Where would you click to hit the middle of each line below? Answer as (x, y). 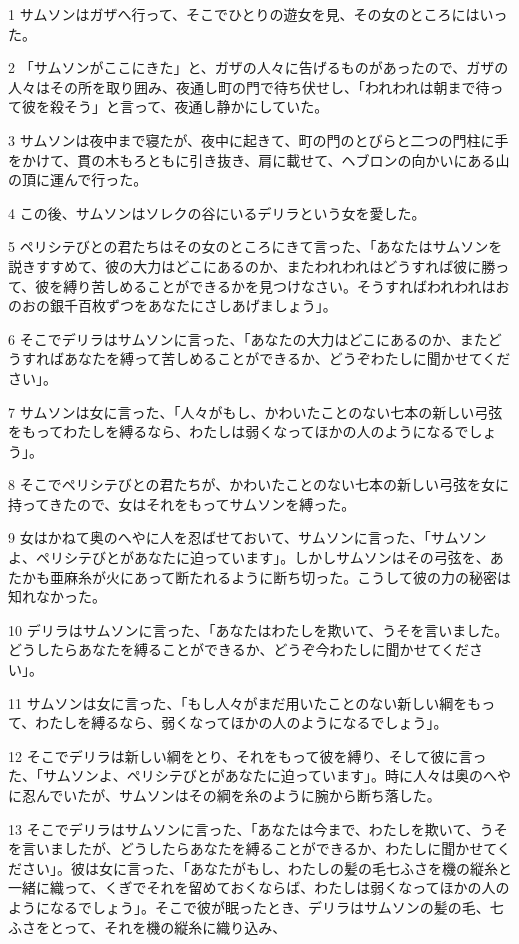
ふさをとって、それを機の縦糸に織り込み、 (147, 926)
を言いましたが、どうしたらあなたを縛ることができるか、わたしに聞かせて (252, 848)
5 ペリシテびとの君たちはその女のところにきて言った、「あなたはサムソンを (255, 246)
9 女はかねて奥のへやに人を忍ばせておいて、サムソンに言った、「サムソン (247, 537)
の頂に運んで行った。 (78, 179)
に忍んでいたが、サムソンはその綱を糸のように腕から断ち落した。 (224, 795)
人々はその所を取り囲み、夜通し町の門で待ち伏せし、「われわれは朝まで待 (249, 86)
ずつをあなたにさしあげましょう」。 (221, 305)
